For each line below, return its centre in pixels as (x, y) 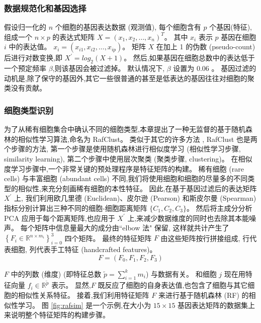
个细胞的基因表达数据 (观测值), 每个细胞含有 (128, 27)
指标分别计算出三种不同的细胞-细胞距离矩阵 (76, 208)
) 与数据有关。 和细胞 (181, 273)
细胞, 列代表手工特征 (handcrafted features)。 (84, 249)
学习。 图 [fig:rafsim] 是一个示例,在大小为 (84, 305)
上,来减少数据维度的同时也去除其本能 (188, 218)
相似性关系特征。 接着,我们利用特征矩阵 (83, 295)
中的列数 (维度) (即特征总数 (56, 273)
